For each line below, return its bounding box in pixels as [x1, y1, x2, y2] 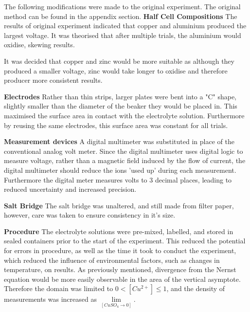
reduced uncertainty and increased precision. [4, 184, 137, 194]
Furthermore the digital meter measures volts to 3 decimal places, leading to [4, 174, 232, 184]
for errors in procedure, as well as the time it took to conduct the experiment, [4, 245, 236, 256]
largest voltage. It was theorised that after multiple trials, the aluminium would [4, 30, 241, 40]
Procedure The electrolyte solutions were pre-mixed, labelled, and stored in [4, 226, 233, 236]
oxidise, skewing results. [4, 39, 75, 50]
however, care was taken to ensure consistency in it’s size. [4, 210, 176, 220]
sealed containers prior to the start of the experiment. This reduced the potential [4, 236, 246, 246]
